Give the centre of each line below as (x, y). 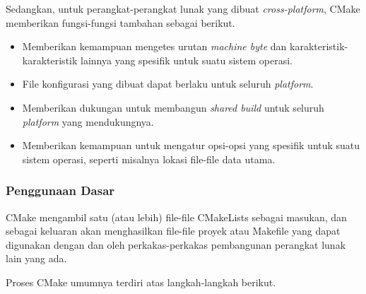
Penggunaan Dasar (60, 190)
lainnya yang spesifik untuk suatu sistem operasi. (187, 60)
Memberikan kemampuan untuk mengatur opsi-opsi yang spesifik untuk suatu (191, 145)
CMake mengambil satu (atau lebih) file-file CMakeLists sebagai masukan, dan (176, 217)
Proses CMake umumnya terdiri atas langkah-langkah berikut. (141, 282)
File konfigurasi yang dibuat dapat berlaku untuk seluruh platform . (168, 84)
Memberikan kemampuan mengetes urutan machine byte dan (154, 46)
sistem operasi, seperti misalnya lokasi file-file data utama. (149, 159)
